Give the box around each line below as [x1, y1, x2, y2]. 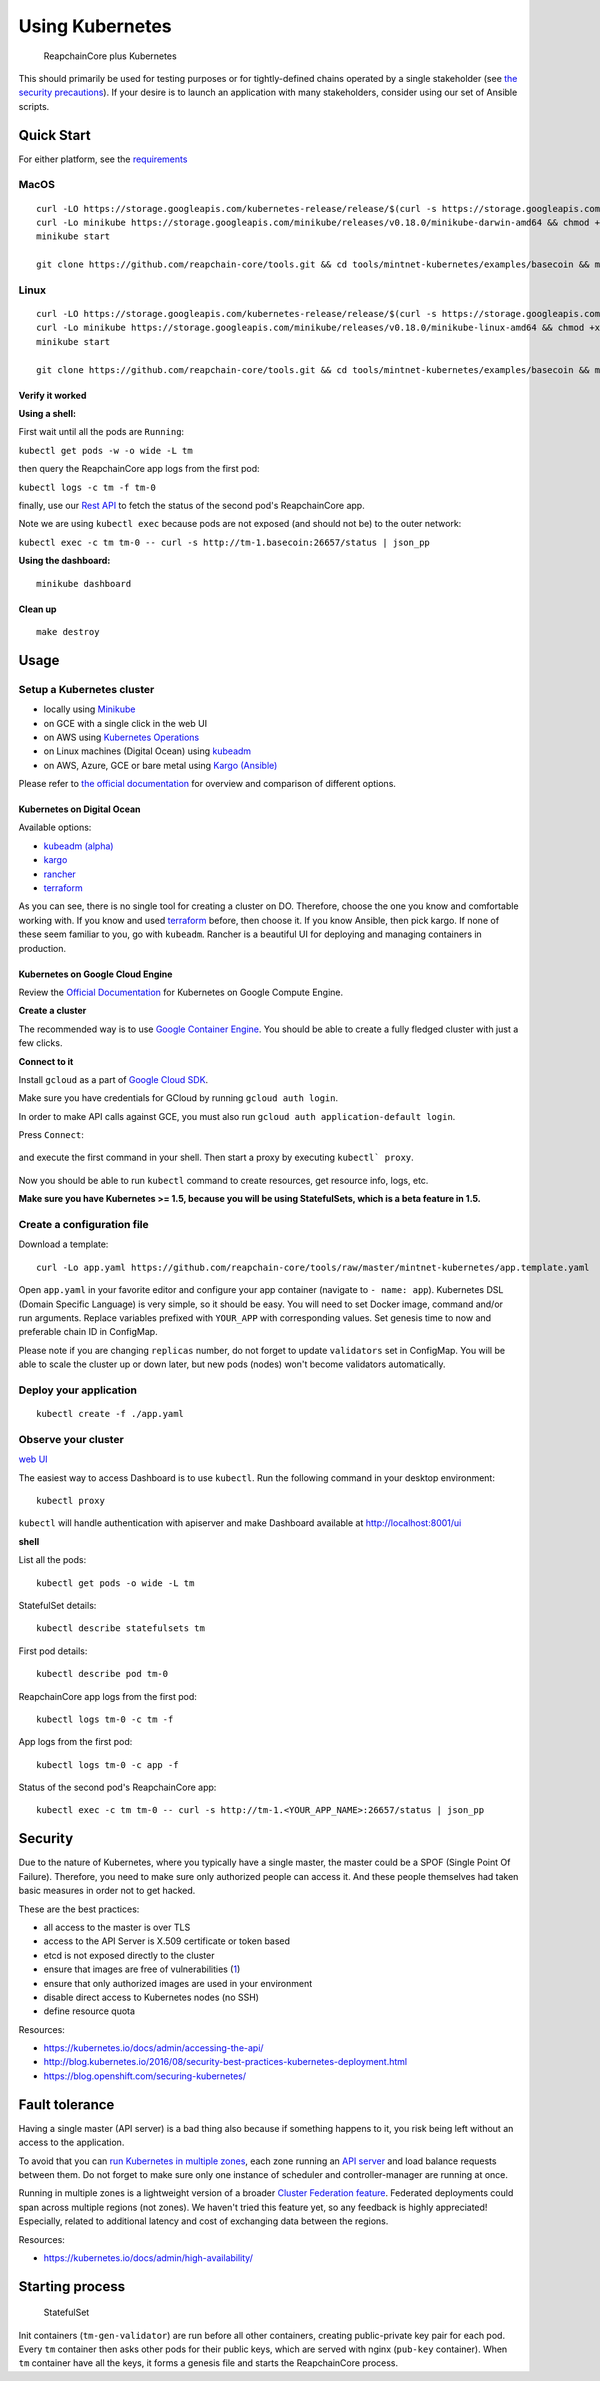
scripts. [18, 100, 50, 112]
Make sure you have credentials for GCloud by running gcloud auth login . [18, 1092, 339, 1104]
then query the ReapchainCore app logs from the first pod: [18, 463, 260, 475]
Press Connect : [18, 1129, 84, 1141]
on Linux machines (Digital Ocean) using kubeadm [43, 745, 252, 757]
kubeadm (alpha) [43, 840, 114, 852]
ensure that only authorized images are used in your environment [43, 1977, 313, 1989]
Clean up [18, 603, 57, 615]
